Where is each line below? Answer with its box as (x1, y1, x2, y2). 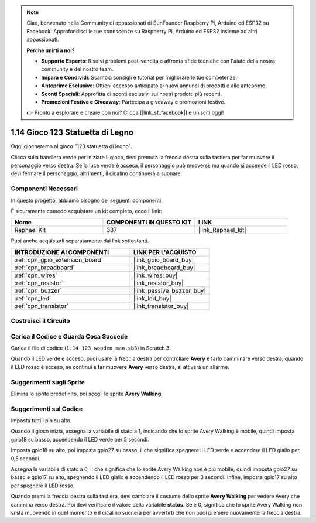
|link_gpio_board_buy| (133, 255, 194, 264)
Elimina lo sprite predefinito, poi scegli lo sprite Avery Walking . (11, 390, 163, 397)
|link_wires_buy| (133, 271, 178, 279)
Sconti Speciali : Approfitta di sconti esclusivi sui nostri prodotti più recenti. (41, 90, 222, 97)
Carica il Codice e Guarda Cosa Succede (11, 332, 128, 340)
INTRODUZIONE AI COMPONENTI (14, 248, 109, 256)
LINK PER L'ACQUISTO (133, 248, 197, 256)
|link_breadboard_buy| (133, 264, 195, 272)
